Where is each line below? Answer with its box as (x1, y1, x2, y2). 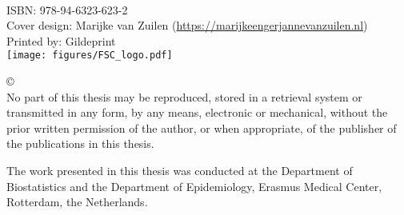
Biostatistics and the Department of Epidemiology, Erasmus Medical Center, (6, 177, 382, 194)
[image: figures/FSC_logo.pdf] (6, 50, 173, 62)
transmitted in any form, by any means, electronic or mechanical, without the (6, 104, 388, 121)
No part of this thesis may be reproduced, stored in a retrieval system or (6, 88, 362, 105)
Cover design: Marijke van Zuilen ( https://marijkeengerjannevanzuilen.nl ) (6, 17, 368, 34)
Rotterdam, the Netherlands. (6, 193, 148, 210)
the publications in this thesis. (6, 135, 154, 152)
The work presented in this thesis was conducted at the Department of (6, 162, 353, 178)
